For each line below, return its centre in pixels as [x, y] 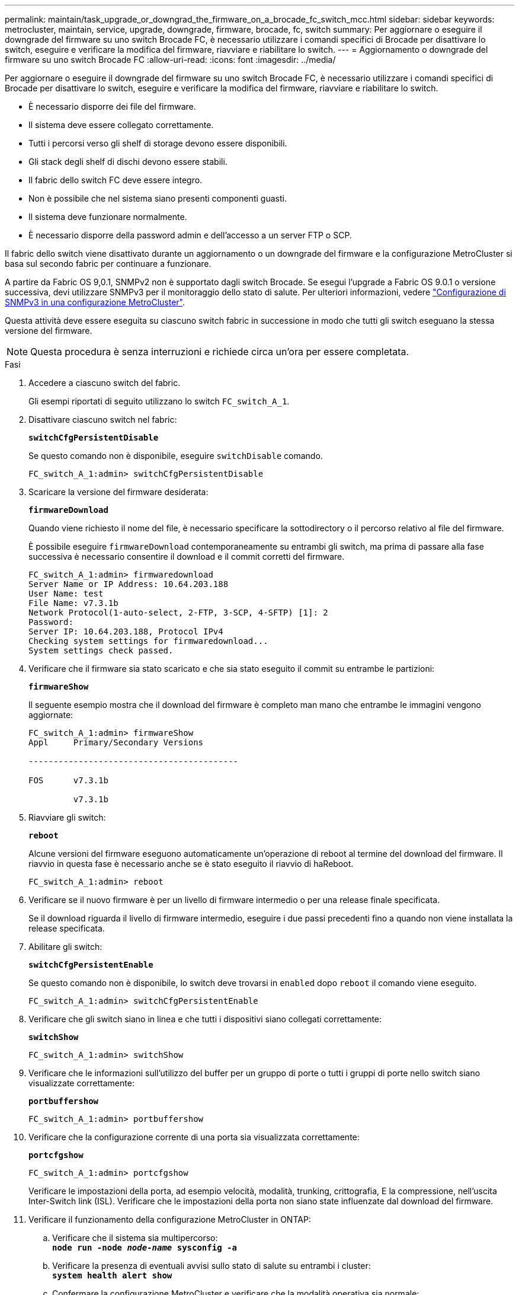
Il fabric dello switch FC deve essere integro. [116, 180]
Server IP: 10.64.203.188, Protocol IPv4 [126, 631]
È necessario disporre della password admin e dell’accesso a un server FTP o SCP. [190, 235]
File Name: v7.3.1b [73, 603]
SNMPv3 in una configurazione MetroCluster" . [95, 302]
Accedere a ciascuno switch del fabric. [105, 383]
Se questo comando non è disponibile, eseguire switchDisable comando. [176, 456]
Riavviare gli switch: [67, 817]
